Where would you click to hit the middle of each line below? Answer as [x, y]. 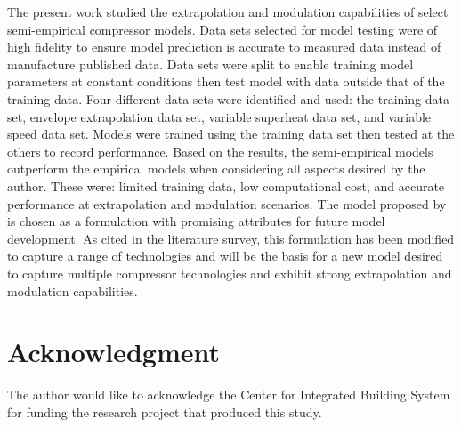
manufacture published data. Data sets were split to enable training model [210, 64]
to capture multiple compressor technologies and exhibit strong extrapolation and [230, 273]
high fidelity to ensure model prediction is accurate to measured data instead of [224, 47]
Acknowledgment [113, 352]
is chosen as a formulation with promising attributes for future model [196, 221]
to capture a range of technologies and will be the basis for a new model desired [225, 256]
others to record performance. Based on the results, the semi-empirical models [220, 151]
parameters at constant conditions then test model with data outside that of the [226, 81]
